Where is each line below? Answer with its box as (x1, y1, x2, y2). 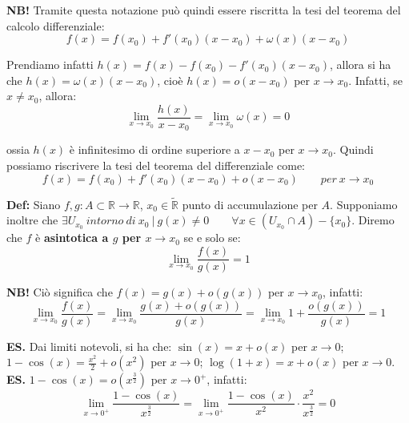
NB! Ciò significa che (6, 284, 113, 300)
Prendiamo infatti (6, 56, 94, 73)
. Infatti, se (348, 71, 403, 88)
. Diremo (351, 211, 395, 228)
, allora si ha (330, 56, 391, 73)
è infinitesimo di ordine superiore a (69, 141, 240, 158)
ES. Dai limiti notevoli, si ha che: (6, 337, 172, 354)
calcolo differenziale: (6, 17, 105, 34)
